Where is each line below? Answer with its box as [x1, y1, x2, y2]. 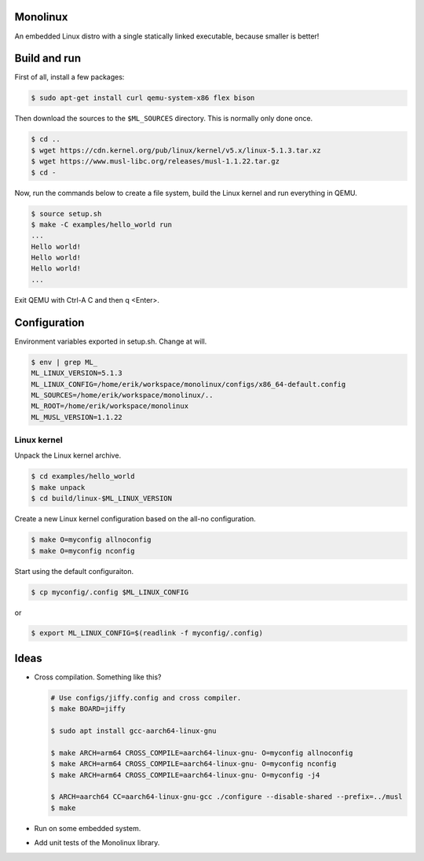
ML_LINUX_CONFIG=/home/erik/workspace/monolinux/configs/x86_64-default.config [31, 380, 346, 388]
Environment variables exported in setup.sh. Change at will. [14, 337, 207, 346]
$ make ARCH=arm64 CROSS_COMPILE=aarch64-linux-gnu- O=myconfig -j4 [50, 771, 320, 779]
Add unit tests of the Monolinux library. [34, 838, 160, 848]
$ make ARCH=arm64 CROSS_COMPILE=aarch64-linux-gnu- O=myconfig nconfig [50, 760, 337, 768]
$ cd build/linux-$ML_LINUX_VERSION [31, 494, 173, 503]
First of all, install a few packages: [14, 72, 125, 82]
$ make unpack [31, 483, 86, 491]
